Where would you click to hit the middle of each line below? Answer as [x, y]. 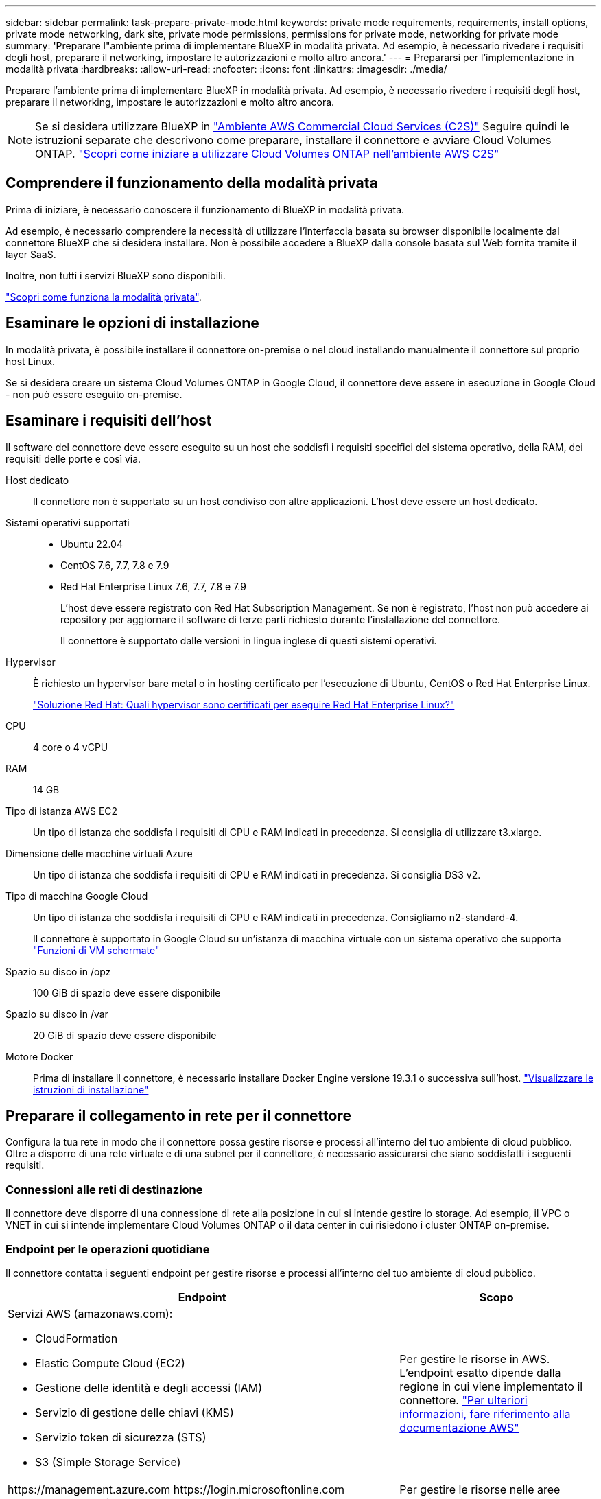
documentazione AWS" [459, 1427]
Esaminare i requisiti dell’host [109, 421]
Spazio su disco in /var [57, 1014]
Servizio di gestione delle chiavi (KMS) [134, 1412]
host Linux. [31, 361]
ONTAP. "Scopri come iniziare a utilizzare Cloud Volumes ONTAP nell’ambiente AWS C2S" [267, 154]
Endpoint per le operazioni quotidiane [108, 1249]
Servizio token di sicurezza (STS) [121, 1437]
